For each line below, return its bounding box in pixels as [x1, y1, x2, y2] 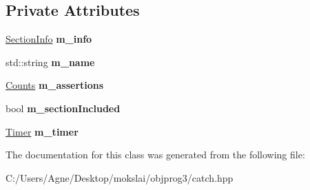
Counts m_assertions [6, 78, 104, 92]
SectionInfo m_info [6, 32, 92, 46]
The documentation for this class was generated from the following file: [6, 147, 305, 162]
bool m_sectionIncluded [6, 101, 121, 115]
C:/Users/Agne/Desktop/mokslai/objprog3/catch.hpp [6, 170, 234, 184]
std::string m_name [6, 54, 95, 69]
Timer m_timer [6, 124, 79, 138]
